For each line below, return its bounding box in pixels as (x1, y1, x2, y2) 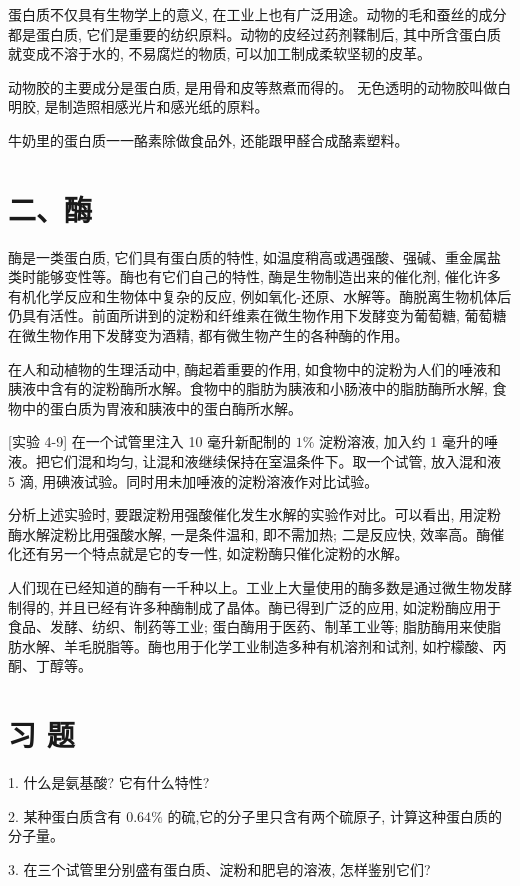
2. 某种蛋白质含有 (8, 805, 122, 826)
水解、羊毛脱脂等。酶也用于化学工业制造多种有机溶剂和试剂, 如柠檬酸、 (21, 635, 493, 656)
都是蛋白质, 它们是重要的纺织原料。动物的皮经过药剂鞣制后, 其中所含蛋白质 (8, 23, 502, 44)
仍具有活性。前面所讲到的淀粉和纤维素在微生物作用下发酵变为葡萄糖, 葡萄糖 (8, 305, 507, 326)
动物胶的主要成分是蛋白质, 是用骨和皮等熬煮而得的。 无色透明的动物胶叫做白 (8, 76, 512, 97)
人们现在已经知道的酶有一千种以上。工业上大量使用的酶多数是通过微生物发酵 (8, 577, 512, 597)
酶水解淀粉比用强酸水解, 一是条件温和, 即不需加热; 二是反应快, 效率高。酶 (8, 523, 491, 544)
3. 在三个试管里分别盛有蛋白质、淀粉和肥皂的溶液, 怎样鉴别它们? (8, 858, 431, 879)
